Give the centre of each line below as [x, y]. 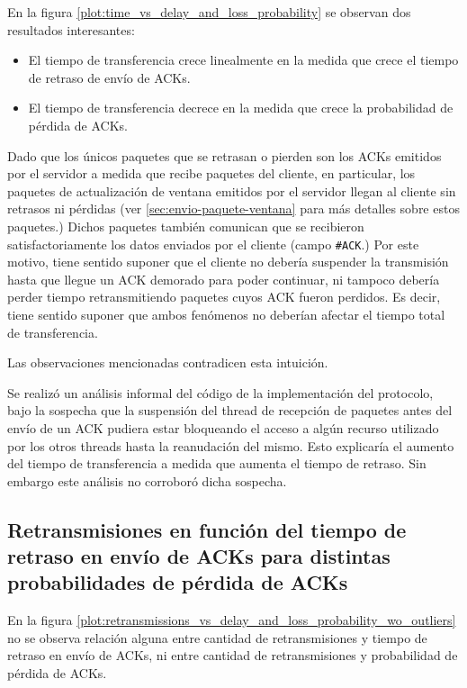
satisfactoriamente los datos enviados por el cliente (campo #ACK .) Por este [213, 244]
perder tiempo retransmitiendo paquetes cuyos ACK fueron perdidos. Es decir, [224, 297]
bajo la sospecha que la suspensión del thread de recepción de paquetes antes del [230, 410]
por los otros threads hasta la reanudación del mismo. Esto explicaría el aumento [231, 445]
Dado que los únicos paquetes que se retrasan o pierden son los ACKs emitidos [225, 155]
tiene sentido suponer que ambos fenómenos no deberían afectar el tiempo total [226, 314]
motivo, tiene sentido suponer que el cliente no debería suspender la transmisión [228, 262]
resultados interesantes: [71, 29]
